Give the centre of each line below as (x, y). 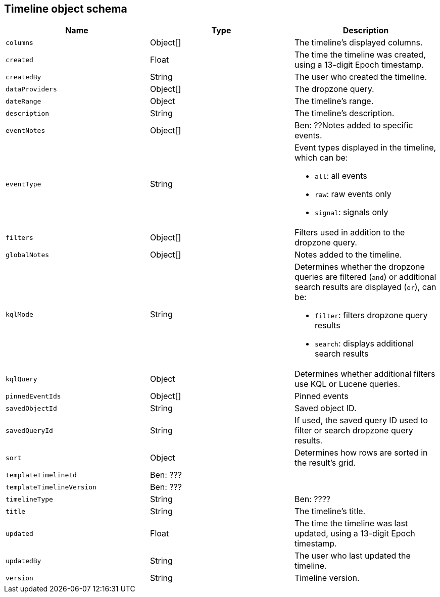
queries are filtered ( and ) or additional (365, 277)
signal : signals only (351, 212)
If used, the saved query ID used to (361, 420)
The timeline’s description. (344, 113)
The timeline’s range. (334, 101)
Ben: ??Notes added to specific (354, 126)
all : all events (341, 176)
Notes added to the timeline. (348, 255)
